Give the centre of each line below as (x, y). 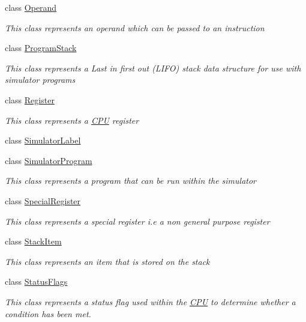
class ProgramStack (41, 48)
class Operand (31, 7)
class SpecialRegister (43, 200)
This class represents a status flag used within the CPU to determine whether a (150, 301)
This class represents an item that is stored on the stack (107, 261)
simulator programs (40, 80)
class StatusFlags (36, 281)
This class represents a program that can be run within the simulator (131, 181)
